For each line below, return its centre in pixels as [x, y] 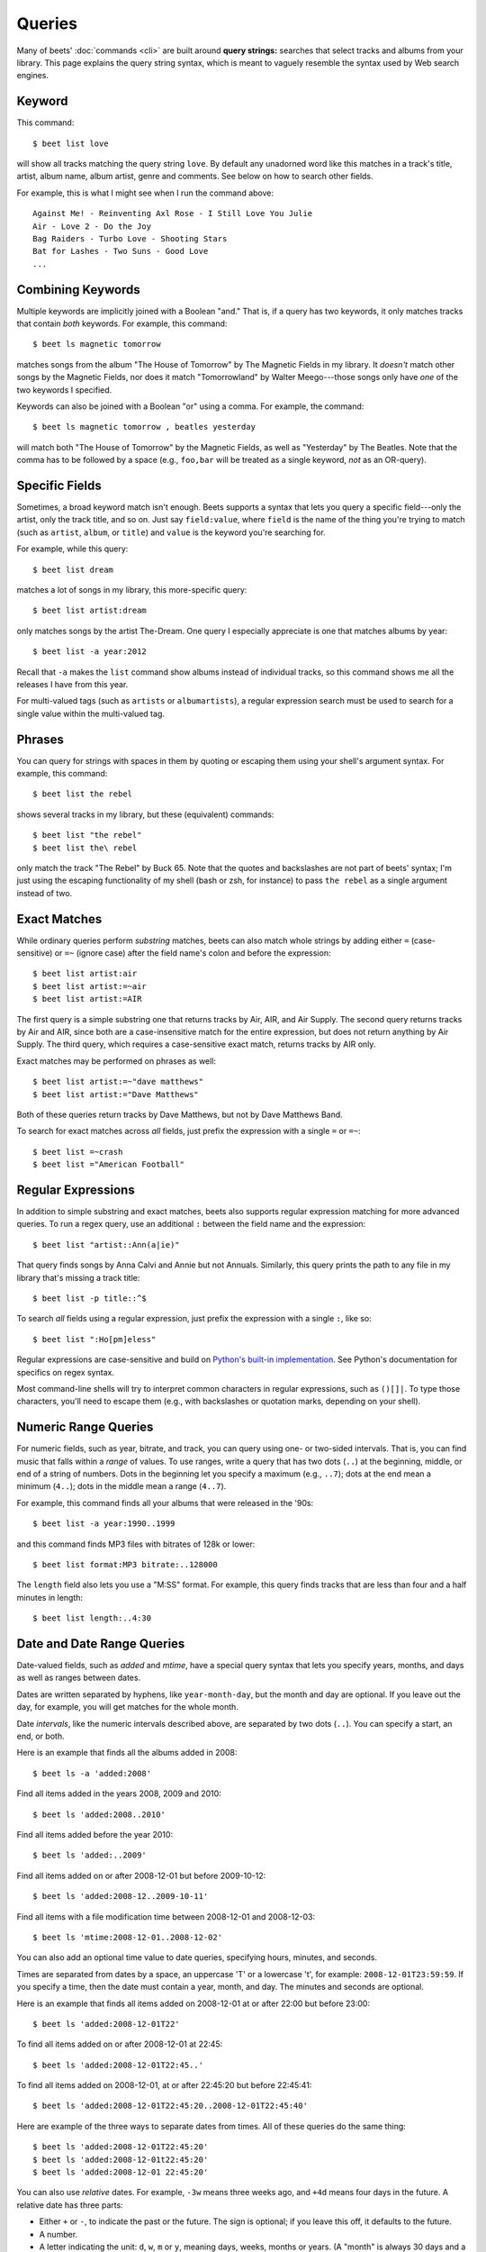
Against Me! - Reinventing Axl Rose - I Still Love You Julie [173, 213]
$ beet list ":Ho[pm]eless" [94, 1339]
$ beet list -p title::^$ [90, 1299]
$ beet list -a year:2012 [90, 652]
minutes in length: [50, 1597]
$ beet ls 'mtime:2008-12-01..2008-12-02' [128, 1937]
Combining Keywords [79, 290]
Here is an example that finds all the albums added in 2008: [127, 1753]
